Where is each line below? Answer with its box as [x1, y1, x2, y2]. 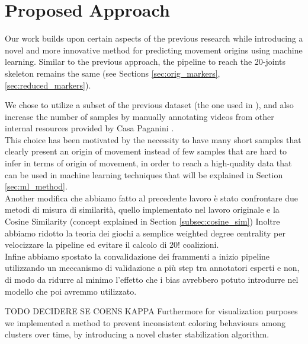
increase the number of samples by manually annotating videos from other [5, 110, 274, 122]
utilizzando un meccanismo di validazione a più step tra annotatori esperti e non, [5, 261, 300, 274]
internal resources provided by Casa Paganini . [5, 122, 174, 134]
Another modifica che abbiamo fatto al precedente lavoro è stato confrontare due [5, 191, 298, 204]
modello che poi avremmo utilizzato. [5, 285, 137, 297]
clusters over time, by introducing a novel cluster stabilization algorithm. [5, 328, 269, 340]
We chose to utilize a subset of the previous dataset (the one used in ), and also [5, 99, 294, 111]
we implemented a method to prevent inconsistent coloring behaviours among [5, 316, 285, 329]
